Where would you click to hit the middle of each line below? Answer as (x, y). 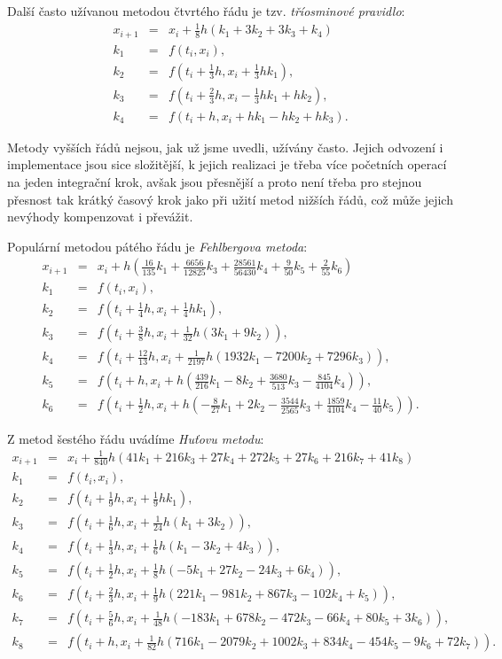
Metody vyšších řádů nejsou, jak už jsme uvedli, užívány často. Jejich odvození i (225, 147)
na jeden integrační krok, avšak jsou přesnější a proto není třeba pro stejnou (215, 181)
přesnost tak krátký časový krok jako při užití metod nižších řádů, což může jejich (230, 199)
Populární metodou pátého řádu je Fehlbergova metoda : (157, 246)
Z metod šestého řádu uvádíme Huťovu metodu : (136, 438)
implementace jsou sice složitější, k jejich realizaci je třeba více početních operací (227, 164)
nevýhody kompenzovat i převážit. (100, 217)
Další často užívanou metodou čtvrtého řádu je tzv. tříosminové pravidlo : (206, 11)
